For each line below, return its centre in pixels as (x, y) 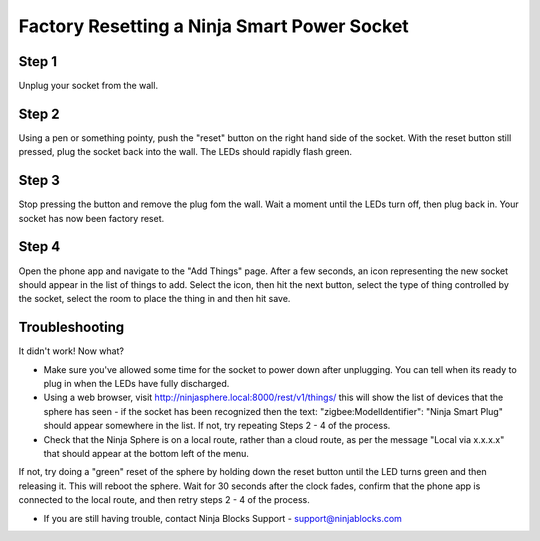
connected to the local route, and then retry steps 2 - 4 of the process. (164, 500)
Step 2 (39, 113)
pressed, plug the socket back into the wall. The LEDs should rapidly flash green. (185, 152)
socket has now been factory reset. (91, 218)
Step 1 (38, 61)
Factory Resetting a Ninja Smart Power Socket (213, 26)
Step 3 (39, 180)
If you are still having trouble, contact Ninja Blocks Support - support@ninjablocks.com (222, 518)
